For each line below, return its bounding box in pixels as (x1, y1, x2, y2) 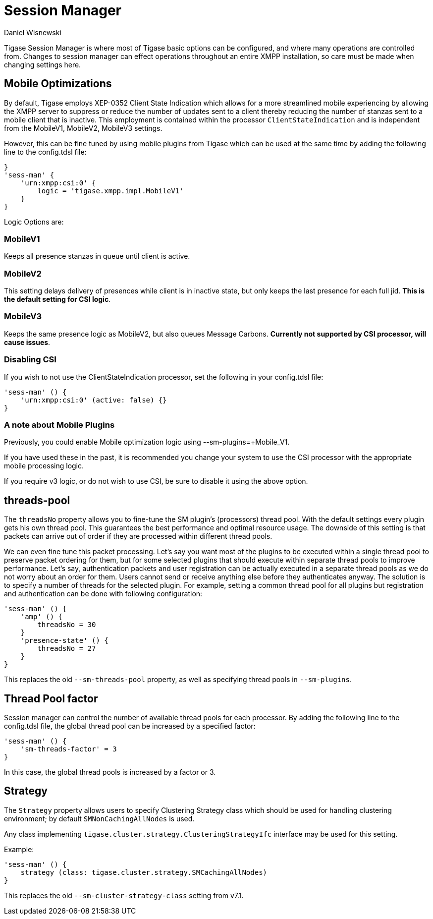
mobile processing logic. (4, 461, 84, 470)
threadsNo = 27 (37, 644, 96, 653)
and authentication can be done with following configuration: (4, 589, 203, 598)
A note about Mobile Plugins (4, 419, 115, 430)
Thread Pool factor (4, 692, 98, 705)
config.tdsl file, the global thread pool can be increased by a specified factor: (4, 722, 256, 731)
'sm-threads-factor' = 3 (20, 745, 117, 753)
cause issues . (4, 338, 51, 346)
